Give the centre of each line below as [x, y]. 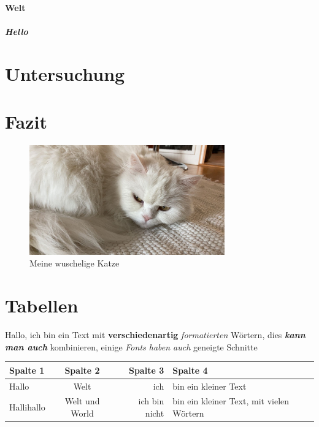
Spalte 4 [190, 370]
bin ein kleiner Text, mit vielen [231, 401]
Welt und [82, 401]
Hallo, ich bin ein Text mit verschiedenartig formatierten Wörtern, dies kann [155, 335]
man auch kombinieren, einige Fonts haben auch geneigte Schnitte [131, 346]
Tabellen [42, 305]
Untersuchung [65, 73]
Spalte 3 [146, 370]
